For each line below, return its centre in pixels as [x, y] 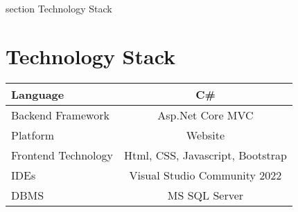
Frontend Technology [62, 155]
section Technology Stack [59, 8]
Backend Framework [60, 115]
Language [38, 94]
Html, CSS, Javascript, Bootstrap [205, 155]
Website [205, 135]
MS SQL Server [205, 195]
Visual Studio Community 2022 [205, 175]
